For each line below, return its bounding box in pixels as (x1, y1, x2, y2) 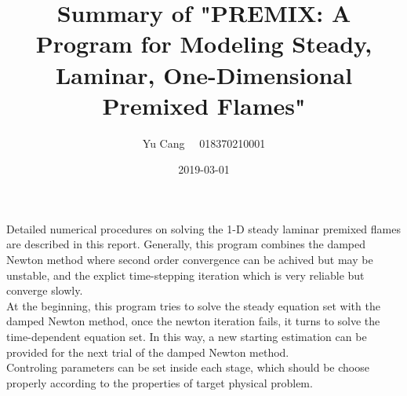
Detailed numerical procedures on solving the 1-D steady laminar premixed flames (6, 220, 401, 236)
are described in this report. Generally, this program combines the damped (6, 236, 366, 252)
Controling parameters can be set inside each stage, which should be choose (6, 359, 369, 376)
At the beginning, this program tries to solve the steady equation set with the (6, 297, 380, 313)
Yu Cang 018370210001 (142, 134, 266, 151)
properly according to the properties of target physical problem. (6, 374, 313, 390)
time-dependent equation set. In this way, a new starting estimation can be (6, 328, 367, 345)
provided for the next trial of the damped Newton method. (6, 343, 289, 360)
